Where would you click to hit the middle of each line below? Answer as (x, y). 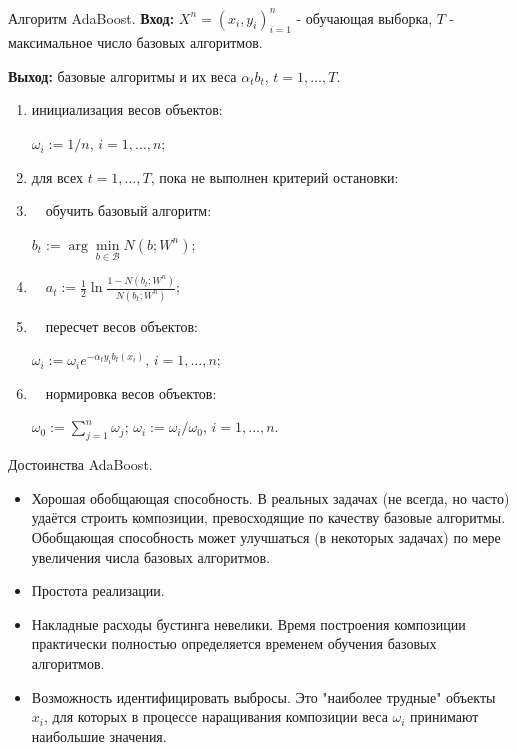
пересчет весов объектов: (121, 325)
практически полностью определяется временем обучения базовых (234, 643)
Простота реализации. (98, 590)
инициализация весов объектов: (127, 109)
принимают (444, 716)
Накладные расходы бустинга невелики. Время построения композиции (248, 623)
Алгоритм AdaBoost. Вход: (91, 17)
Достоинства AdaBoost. (80, 464)
